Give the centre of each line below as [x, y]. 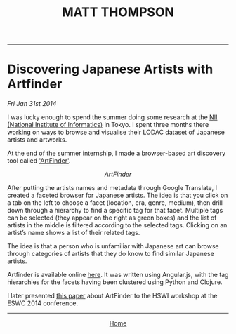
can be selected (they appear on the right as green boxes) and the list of [112, 218]
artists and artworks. [37, 140]
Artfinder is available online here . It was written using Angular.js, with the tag [118, 275]
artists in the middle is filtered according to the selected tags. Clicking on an [117, 225]
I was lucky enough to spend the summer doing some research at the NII [112, 117]
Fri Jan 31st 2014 [32, 104]
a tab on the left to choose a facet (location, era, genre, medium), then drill [115, 203]
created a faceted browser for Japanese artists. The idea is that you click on [118, 195]
